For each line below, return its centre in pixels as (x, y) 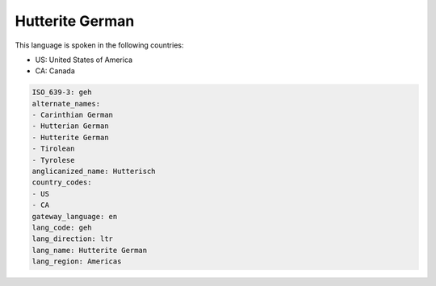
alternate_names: (66, 104)
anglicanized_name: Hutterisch (94, 172)
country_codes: (62, 182)
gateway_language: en (75, 216)
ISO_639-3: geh (62, 92)
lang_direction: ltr (72, 239)
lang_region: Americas (77, 261)
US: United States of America (84, 60)
